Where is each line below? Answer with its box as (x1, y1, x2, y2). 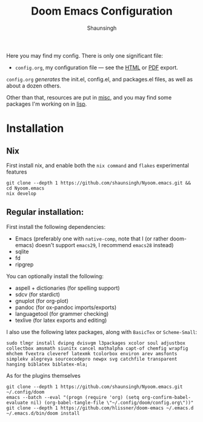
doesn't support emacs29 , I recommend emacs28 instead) (35, 241, 174, 248)
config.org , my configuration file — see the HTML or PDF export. (15, 64, 179, 71)
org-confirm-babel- (141, 394, 191, 400)
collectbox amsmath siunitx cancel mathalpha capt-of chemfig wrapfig (6, 345, 188, 352)
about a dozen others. (6, 82, 62, 89)
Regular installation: (6, 207, 84, 217)
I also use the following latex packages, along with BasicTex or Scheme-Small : (6, 328, 198, 335)
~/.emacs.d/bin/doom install (6, 410, 80, 417)
